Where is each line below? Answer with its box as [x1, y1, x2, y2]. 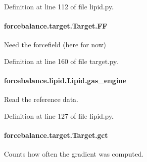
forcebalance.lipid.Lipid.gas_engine [4, 75, 127, 86]
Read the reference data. [4, 94, 78, 104]
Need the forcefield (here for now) [4, 39, 106, 50]
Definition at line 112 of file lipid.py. [4, 1, 114, 11]
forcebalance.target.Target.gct [4, 130, 108, 140]
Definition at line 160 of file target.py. [4, 56, 118, 66]
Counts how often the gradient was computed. [4, 149, 144, 159]
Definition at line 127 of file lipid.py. [4, 110, 114, 121]
